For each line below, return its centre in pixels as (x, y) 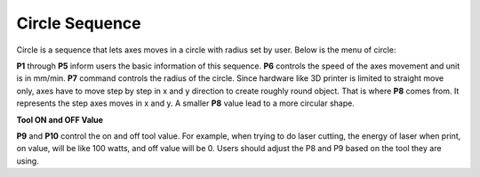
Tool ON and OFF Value (60, 119)
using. (28, 161)
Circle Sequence (79, 23)
